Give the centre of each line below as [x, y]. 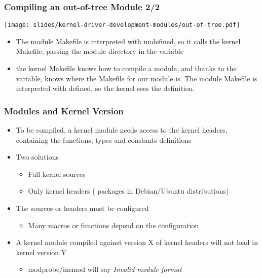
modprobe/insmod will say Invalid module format [105, 269]
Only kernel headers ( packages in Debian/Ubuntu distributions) [128, 191]
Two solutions [37, 157]
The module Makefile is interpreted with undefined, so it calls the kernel [128, 41]
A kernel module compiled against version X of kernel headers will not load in [137, 242]
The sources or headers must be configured [82, 208]
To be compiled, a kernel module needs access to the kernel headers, [122, 130]
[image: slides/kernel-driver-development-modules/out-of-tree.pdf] [122, 25]
